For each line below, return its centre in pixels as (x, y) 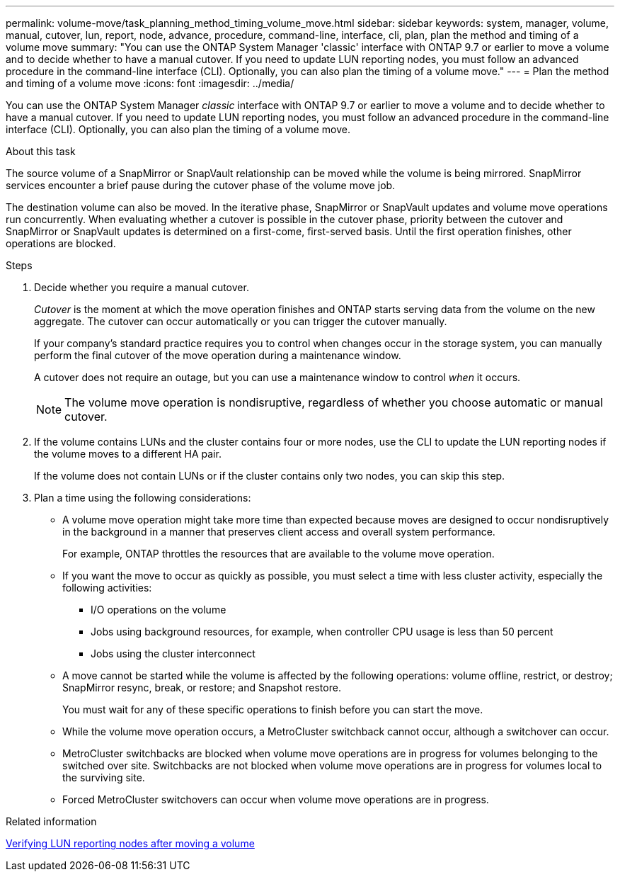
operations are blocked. (61, 243)
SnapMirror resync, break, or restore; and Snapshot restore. (202, 688)
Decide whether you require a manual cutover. (142, 287)
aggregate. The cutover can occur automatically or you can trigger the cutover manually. (241, 321)
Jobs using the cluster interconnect (173, 653)
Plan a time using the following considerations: (143, 498)
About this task (41, 151)
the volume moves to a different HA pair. (128, 454)
